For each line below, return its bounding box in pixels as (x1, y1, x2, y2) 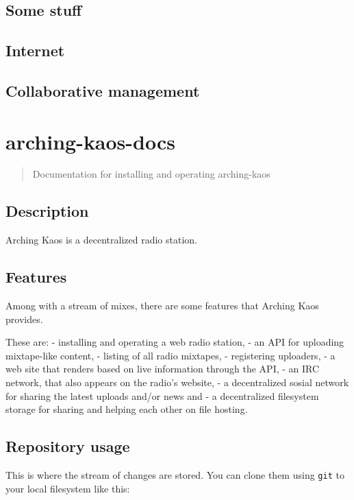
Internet (5, 40, 65, 61)
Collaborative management (5, 80, 200, 101)
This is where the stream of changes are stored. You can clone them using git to (5, 468, 344, 482)
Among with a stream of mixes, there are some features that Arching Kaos (5, 298, 319, 313)
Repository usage (5, 436, 130, 457)
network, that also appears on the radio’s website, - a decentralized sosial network (5, 375, 349, 390)
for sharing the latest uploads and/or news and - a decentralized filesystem (5, 388, 319, 403)
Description (5, 200, 89, 222)
